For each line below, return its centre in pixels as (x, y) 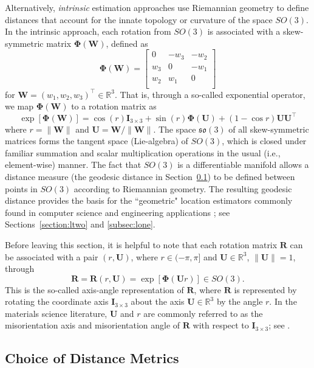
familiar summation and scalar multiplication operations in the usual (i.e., (143, 152)
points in (21, 188)
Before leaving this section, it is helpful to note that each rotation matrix (141, 244)
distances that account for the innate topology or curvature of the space (139, 19)
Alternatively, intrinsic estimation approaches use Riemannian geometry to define (157, 7)
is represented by (265, 289)
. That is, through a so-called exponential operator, (210, 94)
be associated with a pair (52, 256)
